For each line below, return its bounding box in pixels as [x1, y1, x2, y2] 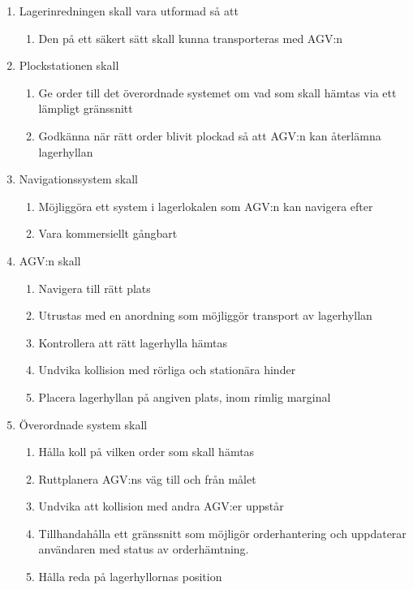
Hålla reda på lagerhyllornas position [38, 568, 222, 585]
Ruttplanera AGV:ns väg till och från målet [38, 470, 256, 487]
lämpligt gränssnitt [38, 100, 133, 117]
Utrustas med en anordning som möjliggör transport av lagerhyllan [38, 307, 372, 324]
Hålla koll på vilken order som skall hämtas [38, 443, 255, 460]
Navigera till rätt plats [38, 279, 151, 296]
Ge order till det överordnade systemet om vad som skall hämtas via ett [38, 84, 397, 101]
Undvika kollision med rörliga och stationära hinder [38, 361, 296, 378]
